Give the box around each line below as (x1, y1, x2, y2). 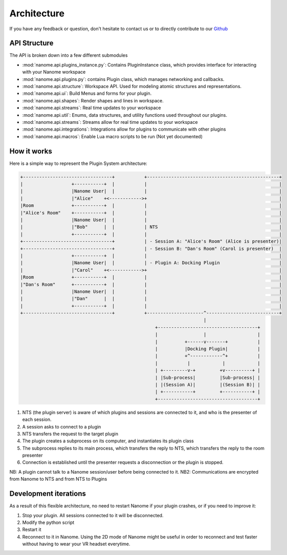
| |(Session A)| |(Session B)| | (155, 381, 260, 388)
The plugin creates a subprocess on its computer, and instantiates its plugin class (22, 438, 194, 444)
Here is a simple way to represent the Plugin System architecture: (9, 160, 148, 166)
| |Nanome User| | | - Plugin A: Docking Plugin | (20, 260, 282, 266)
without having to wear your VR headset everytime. (22, 541, 130, 547)
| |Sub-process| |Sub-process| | (155, 374, 260, 380)
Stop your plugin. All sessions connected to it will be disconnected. (22, 512, 164, 518)
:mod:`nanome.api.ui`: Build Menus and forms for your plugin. (22, 90, 152, 97)
